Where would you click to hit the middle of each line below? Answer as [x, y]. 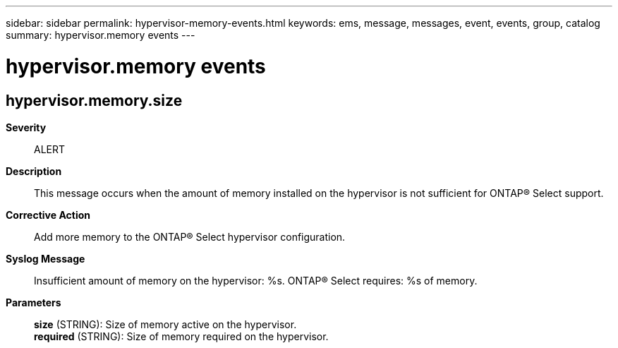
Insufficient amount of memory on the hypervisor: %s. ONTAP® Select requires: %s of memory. [256, 280]
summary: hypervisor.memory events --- [101, 35]
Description [34, 171]
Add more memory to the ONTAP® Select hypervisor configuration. [190, 236]
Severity [26, 127]
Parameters [34, 302]
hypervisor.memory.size [94, 100]
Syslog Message [46, 258]
